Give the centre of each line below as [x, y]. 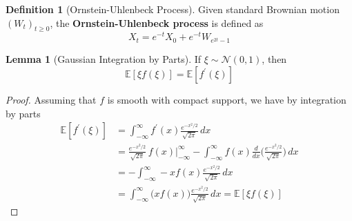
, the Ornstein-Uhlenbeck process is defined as [157, 22]
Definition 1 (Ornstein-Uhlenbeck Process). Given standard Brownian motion [173, 9]
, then [274, 59]
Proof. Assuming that [51, 100]
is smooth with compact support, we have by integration [227, 100]
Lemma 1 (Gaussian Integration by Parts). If [104, 59]
